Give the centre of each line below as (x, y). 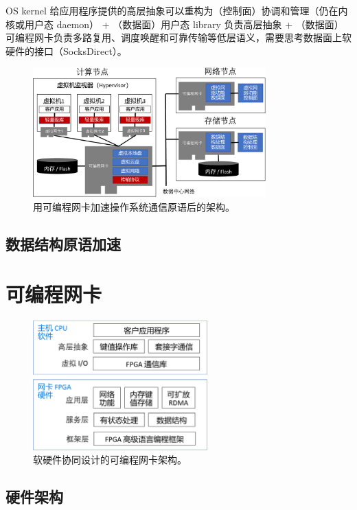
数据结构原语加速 (63, 243)
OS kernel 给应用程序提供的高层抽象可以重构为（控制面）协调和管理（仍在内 (177, 10)
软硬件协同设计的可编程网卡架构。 (110, 460)
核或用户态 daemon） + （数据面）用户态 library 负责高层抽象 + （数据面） (175, 24)
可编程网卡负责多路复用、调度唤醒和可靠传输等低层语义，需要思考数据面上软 (178, 37)
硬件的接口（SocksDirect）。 (66, 50)
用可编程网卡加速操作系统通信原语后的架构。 (134, 206)
